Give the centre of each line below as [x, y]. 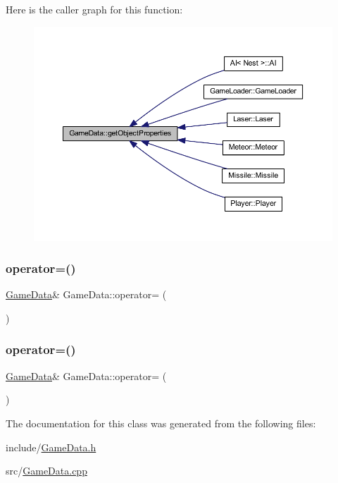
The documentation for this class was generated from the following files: [161, 423]
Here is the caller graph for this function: [94, 9]
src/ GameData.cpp [46, 471]
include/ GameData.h [51, 447]
